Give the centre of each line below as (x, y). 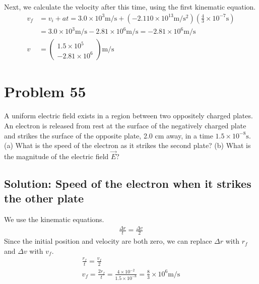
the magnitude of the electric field (56, 156)
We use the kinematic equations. (54, 219)
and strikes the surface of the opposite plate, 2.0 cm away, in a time (109, 135)
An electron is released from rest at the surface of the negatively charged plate (125, 125)
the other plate (44, 198)
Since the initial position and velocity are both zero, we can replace (108, 241)
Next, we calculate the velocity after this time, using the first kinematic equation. (130, 7)
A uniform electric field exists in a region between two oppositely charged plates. (128, 116)
